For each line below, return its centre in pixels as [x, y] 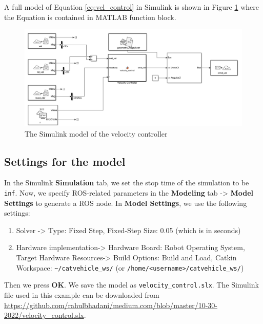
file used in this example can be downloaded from [82, 294]
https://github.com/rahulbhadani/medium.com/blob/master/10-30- [111, 305]
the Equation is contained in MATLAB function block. [90, 17]
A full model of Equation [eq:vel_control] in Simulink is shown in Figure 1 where [131, 7]
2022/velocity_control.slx [44, 315]
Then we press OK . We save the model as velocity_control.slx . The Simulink [131, 285]
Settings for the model [65, 161]
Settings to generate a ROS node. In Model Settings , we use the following [126, 203]
